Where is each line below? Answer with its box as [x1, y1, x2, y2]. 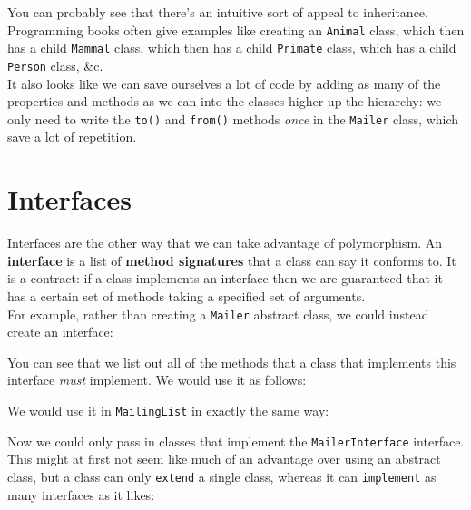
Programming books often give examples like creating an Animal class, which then [7, 20, 465, 39]
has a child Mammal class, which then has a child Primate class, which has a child [7, 38, 456, 57]
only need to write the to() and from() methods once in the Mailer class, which [7, 109, 459, 128]
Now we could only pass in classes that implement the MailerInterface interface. [7, 431, 465, 450]
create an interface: [7, 322, 113, 341]
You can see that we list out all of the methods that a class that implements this [7, 352, 456, 371]
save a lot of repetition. [7, 127, 137, 146]
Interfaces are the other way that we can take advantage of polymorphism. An [7, 233, 442, 252]
